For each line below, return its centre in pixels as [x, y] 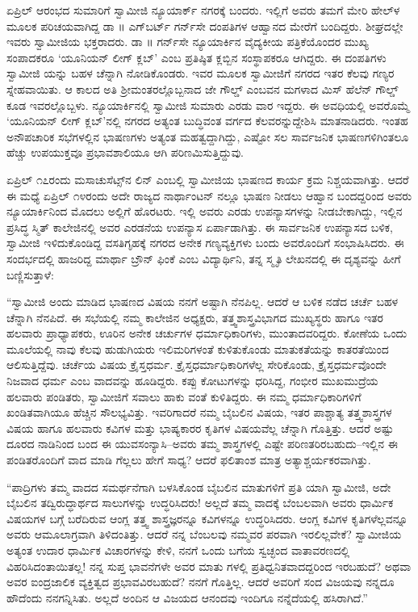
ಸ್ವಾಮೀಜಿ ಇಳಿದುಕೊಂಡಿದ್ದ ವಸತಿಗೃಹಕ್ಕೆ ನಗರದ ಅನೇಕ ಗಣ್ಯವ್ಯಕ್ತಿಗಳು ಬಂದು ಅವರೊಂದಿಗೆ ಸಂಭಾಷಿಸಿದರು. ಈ [205, 243]
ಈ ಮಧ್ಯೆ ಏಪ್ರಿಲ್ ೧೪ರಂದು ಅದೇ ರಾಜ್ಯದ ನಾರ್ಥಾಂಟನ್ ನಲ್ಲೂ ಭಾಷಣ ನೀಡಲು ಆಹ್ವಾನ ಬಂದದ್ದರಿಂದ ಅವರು [209, 195]
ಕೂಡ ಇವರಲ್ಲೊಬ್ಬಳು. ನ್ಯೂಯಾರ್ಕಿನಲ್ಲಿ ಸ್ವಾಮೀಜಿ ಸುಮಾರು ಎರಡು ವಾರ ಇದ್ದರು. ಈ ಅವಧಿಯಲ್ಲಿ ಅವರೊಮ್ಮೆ [208, 105]
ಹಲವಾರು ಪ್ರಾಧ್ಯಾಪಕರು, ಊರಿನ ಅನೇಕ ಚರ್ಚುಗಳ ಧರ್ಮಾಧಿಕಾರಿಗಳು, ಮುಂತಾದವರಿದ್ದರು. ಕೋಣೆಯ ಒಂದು [207, 333]
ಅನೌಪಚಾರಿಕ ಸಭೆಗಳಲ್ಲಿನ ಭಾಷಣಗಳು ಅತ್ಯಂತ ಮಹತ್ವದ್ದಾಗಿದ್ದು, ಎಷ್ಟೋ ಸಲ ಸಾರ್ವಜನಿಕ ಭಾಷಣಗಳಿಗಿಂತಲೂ [208, 136]
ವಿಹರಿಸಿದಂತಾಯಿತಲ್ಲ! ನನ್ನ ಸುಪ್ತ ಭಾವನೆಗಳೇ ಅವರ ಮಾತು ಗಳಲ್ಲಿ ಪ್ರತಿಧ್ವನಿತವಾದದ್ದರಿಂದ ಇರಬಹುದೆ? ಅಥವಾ [209, 566]
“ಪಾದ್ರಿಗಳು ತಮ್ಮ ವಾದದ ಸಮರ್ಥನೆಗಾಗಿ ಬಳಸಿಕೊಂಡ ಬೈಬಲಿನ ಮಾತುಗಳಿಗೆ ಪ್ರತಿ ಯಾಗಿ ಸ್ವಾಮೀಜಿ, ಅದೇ [199, 486]
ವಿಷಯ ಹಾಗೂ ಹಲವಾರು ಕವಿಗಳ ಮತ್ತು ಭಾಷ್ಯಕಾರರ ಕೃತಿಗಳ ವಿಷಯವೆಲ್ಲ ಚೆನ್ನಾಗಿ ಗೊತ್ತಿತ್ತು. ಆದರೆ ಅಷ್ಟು [200, 428]
